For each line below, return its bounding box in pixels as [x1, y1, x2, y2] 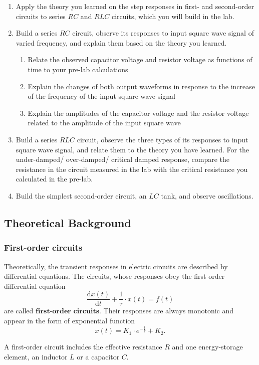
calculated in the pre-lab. [16, 173, 93, 184]
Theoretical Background [4, 215, 131, 230]
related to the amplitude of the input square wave [28, 117, 181, 128]
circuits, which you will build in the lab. [111, 11, 234, 21]
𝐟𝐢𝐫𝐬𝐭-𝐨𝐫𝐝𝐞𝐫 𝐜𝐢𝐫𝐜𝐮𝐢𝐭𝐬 [36, 308, 100, 315]
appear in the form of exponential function [4, 315, 135, 325]
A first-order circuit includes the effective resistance [4, 341, 162, 352]
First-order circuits [4, 241, 83, 254]
